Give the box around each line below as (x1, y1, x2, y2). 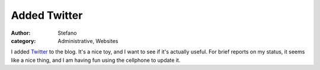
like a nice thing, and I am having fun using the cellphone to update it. (11, 56, 181, 64)
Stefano (57, 29, 77, 36)
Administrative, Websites (57, 37, 119, 44)
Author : (11, 29, 31, 36)
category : (11, 37, 36, 44)
